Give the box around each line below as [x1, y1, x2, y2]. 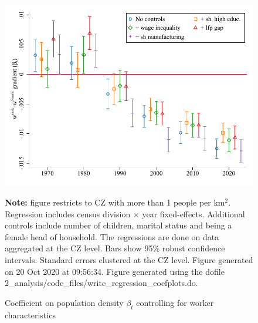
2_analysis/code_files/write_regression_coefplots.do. [5, 277, 198, 289]
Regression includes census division [5, 207, 131, 220]
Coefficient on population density [5, 296, 124, 308]
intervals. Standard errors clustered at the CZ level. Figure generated [5, 253, 253, 265]
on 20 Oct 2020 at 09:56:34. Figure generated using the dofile [5, 265, 225, 277]
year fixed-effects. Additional [142, 207, 245, 220]
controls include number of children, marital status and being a [5, 219, 232, 231]
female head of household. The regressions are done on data [5, 230, 219, 243]
